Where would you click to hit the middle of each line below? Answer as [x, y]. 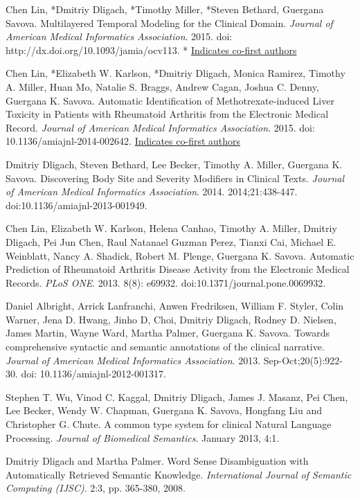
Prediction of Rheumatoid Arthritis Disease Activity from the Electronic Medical [178, 269]
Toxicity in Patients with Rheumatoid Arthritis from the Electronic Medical [167, 114]
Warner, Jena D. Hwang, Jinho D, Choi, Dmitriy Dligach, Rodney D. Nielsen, [171, 319]
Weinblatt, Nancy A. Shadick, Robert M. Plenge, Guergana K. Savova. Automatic [180, 255]
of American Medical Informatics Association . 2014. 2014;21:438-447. [152, 191]
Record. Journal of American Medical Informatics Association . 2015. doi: [160, 127]
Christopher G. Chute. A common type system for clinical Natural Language [169, 424]
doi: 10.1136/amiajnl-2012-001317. [93, 374]
